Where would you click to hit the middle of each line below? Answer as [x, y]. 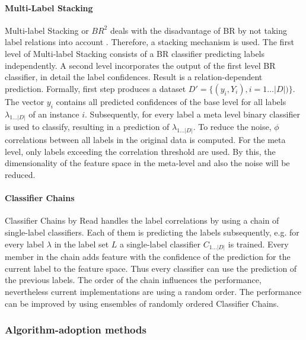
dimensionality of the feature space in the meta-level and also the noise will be [147, 163]
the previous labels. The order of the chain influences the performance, [133, 280]
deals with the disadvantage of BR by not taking [198, 30]
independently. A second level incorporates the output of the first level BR [140, 65]
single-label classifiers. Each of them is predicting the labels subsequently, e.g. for [152, 232]
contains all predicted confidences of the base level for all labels [171, 101]
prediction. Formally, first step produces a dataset [95, 88]
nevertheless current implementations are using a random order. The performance [153, 291]
